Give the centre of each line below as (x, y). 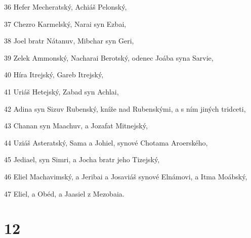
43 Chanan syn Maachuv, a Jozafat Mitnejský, (76, 126)
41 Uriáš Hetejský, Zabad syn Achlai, (61, 91)
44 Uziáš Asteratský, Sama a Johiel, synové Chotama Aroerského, (106, 142)
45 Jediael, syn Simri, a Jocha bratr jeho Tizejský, (82, 159)
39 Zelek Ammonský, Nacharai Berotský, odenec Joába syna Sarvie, (109, 57)
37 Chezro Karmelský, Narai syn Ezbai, (65, 23)
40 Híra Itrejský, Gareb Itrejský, (54, 75)
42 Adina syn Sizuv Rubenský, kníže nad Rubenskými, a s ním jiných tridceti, (125, 108)
